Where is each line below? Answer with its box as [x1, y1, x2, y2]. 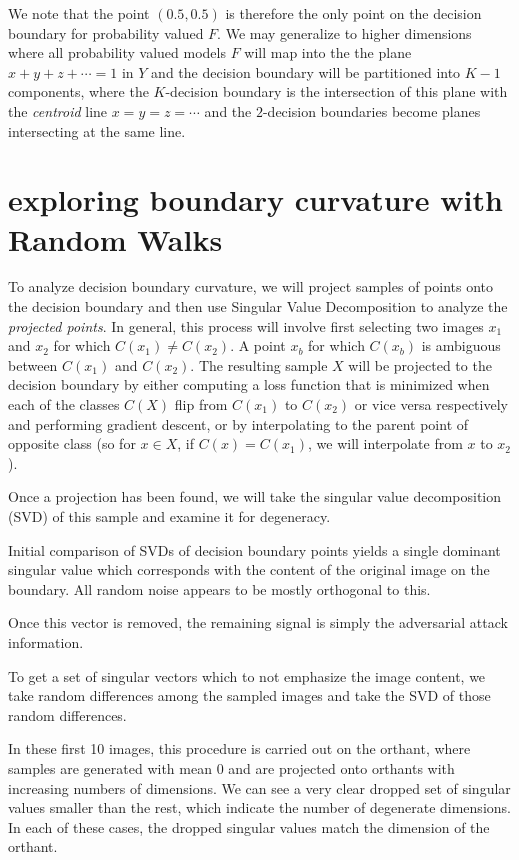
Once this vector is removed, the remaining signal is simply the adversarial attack [8, 612, 508, 633]
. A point [230, 335, 286, 356]
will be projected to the [348, 354, 492, 375]
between [8, 354, 58, 375]
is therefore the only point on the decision [225, 3, 482, 23]
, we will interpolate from [308, 433, 463, 454]
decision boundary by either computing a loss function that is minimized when [8, 374, 490, 395]
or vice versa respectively [354, 394, 508, 415]
